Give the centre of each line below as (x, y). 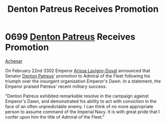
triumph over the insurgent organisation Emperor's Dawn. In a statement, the (83, 81)
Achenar (14, 61)
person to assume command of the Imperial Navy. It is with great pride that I (83, 112)
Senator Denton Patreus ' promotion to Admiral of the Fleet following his (78, 76)
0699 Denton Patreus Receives (70, 37)
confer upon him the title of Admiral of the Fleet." (55, 117)
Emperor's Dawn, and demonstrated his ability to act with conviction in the (81, 101)
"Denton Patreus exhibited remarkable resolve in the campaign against (77, 96)
